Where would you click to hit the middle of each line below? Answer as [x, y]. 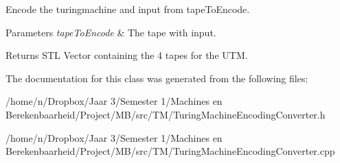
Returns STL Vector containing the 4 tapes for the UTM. [127, 55]
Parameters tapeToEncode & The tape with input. [111, 32]
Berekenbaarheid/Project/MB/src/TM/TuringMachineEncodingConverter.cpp [170, 151]
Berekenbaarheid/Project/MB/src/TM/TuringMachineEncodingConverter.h [166, 114]
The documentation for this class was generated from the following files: [157, 78]
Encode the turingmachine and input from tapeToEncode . [128, 9]
